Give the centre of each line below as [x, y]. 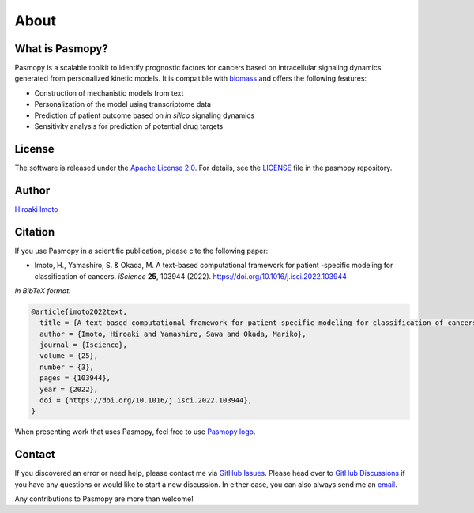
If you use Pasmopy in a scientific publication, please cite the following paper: [141, 251]
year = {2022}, [69, 389]
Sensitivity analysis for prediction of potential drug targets [129, 126]
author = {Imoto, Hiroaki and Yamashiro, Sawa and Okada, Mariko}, [173, 334]
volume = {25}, [69, 356]
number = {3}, [67, 367]
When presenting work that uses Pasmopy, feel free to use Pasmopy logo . [135, 432]
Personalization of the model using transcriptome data [123, 104]
